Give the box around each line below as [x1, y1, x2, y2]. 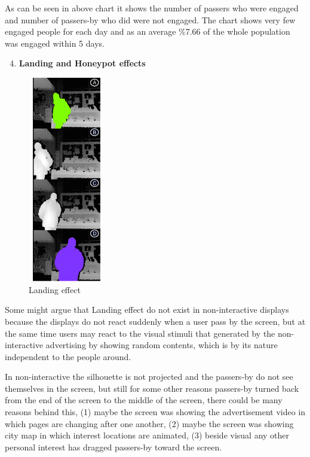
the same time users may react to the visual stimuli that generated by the [5, 327, 275, 339]
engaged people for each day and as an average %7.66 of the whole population [5, 25, 290, 38]
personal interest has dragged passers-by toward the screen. [5, 440, 222, 453]
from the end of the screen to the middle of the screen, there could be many [5, 394, 283, 406]
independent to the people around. [5, 350, 131, 362]
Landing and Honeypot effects [19, 57, 146, 69]
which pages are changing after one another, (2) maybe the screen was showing [5, 417, 294, 429]
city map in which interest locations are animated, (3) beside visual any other [5, 429, 290, 441]
